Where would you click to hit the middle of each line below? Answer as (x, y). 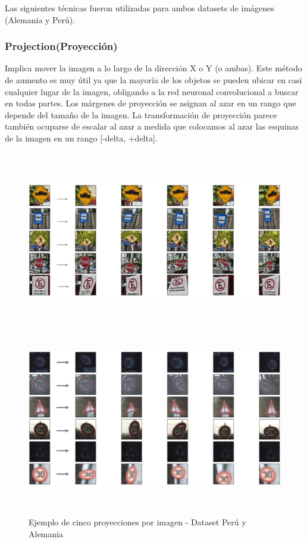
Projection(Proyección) (61, 46)
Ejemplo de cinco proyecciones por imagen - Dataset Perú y (137, 522)
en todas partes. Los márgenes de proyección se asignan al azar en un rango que (151, 103)
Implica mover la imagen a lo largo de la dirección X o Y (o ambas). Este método (153, 68)
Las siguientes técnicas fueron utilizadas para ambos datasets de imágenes (140, 8)
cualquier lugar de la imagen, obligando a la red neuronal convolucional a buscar (152, 91)
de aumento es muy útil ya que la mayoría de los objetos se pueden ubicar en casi (153, 80)
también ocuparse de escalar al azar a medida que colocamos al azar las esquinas (152, 126)
